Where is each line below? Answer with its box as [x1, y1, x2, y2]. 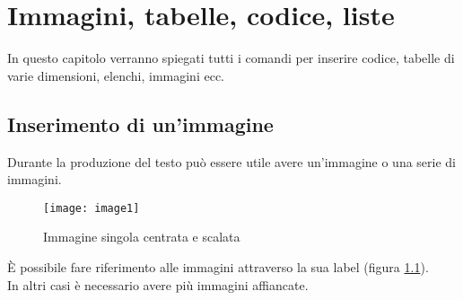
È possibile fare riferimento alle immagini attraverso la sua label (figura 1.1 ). [7, 257, 429, 276]
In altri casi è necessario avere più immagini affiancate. [7, 275, 309, 294]
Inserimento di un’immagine [7, 110, 274, 137]
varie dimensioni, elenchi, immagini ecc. [7, 66, 224, 84]
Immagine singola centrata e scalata [43, 227, 240, 246]
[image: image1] [43, 201, 140, 215]
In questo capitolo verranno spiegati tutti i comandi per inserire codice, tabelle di [7, 49, 455, 67]
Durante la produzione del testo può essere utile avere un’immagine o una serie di [7, 152, 457, 171]
